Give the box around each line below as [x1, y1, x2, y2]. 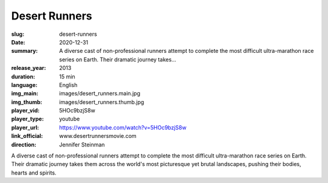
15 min [59, 73, 75, 80]
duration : [11, 73, 36, 80]
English [59, 81, 78, 88]
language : [11, 81, 38, 88]
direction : [11, 140, 36, 148]
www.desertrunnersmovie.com [59, 133, 137, 140]
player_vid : [11, 107, 39, 114]
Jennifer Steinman [59, 140, 105, 148]
